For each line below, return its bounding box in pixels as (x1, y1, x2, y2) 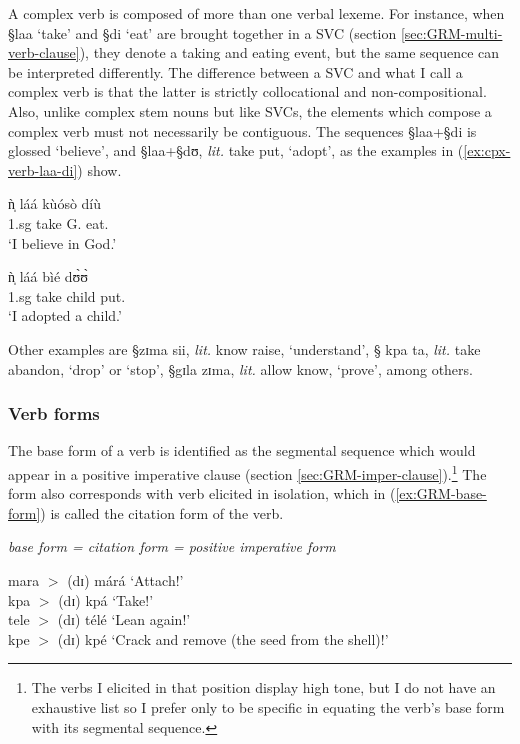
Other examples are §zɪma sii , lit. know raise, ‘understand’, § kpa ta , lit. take (8, 338, 481, 359)
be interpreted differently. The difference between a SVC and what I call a (8, 61, 463, 82)
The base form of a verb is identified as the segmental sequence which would (8, 440, 476, 461)
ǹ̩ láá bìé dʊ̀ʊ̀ (8, 266, 88, 287)
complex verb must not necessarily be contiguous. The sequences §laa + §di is (8, 120, 477, 141)
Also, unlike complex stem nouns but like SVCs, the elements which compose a (8, 100, 492, 121)
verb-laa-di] (8, 159, 78, 180)
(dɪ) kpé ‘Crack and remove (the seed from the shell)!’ (57, 628, 389, 649)
